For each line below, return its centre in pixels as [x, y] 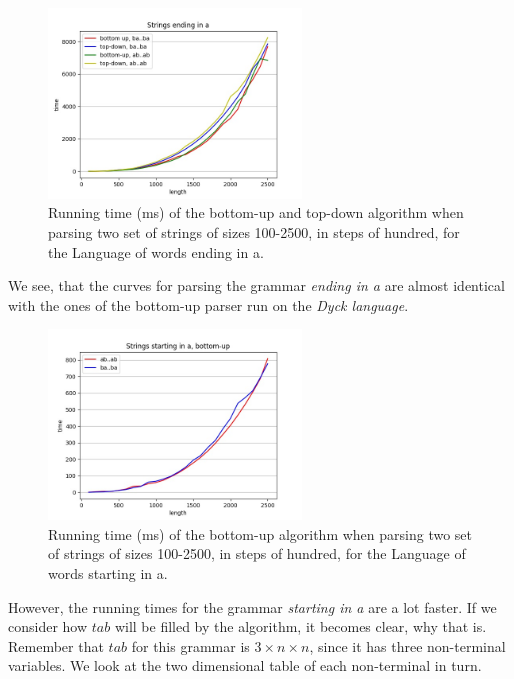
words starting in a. [108, 572]
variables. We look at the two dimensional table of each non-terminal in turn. [245, 665]
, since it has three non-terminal [407, 645]
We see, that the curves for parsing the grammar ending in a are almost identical [256, 285]
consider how [48, 626]
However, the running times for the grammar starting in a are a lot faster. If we [252, 606]
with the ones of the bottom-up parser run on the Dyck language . [208, 304]
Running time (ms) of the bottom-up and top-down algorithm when [256, 212]
